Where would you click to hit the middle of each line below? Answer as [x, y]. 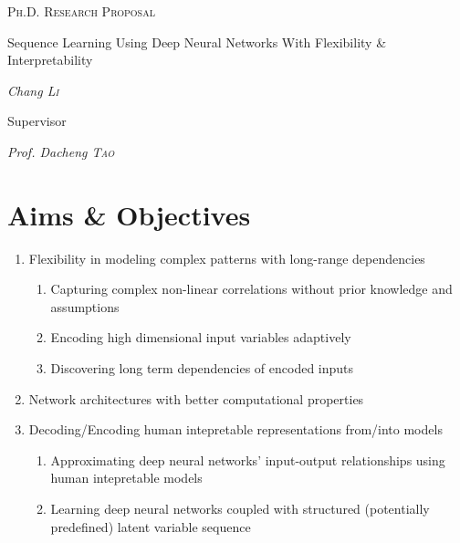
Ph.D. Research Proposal [81, 11]
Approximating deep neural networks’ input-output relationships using [248, 459]
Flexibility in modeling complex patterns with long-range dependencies [227, 258]
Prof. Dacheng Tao [61, 151]
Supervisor [37, 121]
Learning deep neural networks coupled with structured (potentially [240, 509]
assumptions [85, 306]
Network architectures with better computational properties [196, 398]
